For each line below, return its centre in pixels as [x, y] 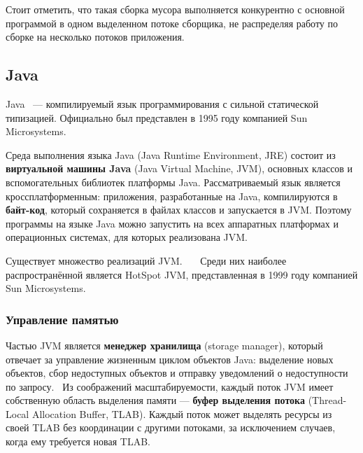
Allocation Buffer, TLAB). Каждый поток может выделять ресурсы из [182, 413]
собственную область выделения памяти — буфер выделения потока [155, 400]
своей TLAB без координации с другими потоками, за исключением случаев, [171, 427]
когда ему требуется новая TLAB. [78, 441]
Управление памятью [62, 319]
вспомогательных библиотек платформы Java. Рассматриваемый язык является [173, 182]
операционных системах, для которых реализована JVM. [127, 237]
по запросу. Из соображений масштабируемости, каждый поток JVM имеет [170, 386]
